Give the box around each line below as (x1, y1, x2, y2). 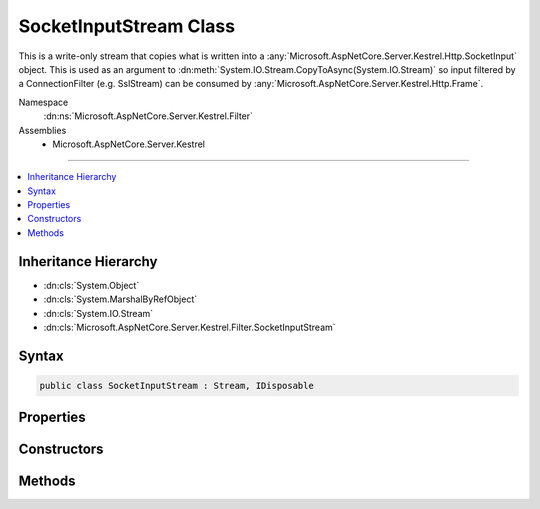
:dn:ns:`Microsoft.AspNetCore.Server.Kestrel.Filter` (43, 110, 254, 122)
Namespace (18, 96, 69, 108)
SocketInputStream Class (18, 15, 235, 37)
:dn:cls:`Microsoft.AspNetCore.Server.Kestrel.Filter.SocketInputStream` (43, 321, 336, 333)
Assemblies (18, 124, 67, 136)
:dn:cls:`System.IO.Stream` (43, 307, 154, 319)
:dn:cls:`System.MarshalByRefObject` (43, 293, 198, 305)
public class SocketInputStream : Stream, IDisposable (39, 380, 314, 391)
